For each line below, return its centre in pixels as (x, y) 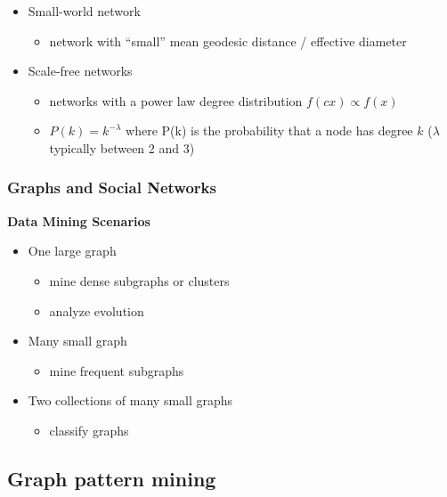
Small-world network (84, 11)
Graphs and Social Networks (112, 187)
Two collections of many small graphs (130, 400)
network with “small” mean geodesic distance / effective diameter (228, 41)
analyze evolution (97, 310)
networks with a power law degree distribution (176, 100)
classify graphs (89, 430)
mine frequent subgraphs (117, 370)
